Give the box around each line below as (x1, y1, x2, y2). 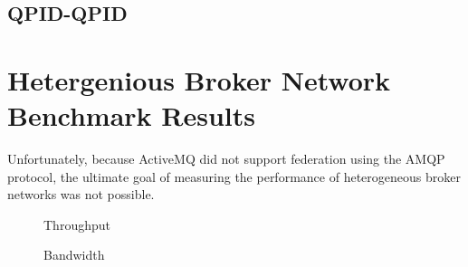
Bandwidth (43, 245, 105, 264)
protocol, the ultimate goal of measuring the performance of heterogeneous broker (7, 167, 461, 186)
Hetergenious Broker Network (7, 61, 391, 98)
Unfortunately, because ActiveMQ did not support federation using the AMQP (7, 149, 445, 168)
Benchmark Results (7, 97, 256, 134)
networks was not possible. (7, 185, 155, 204)
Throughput (43, 215, 110, 234)
